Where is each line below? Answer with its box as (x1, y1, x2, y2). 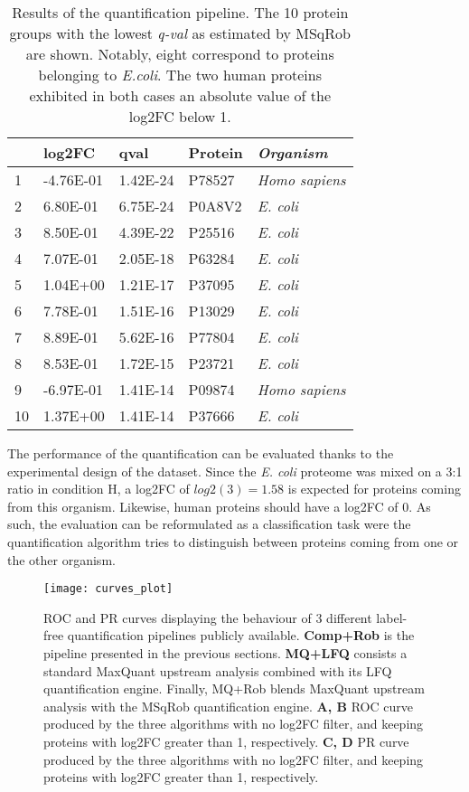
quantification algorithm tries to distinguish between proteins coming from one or (7, 532, 459, 551)
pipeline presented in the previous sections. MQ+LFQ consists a (43, 644, 408, 662)
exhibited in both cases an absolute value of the (29, 85, 332, 106)
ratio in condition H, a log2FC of (7, 479, 190, 498)
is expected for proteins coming (287, 479, 461, 498)
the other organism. (7, 550, 116, 569)
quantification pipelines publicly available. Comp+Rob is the (67, 626, 415, 645)
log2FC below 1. (128, 106, 231, 127)
